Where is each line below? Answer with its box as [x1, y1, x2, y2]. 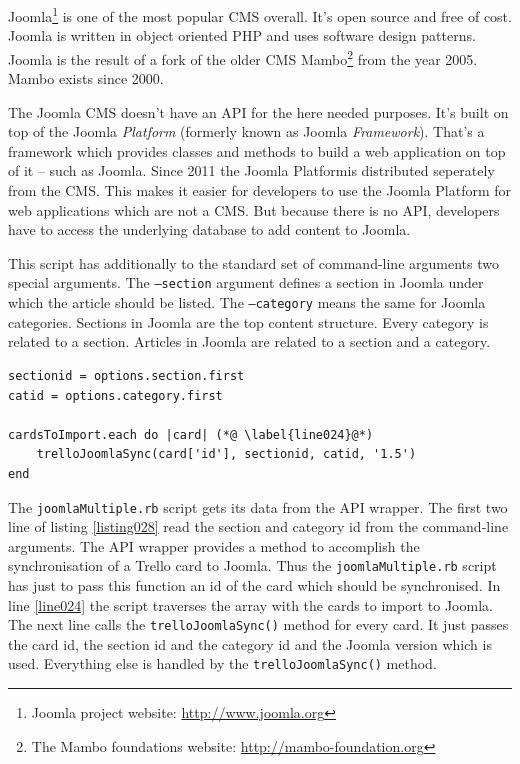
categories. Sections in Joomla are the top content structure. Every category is [8, 311, 489, 332]
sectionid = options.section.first [8, 368, 245, 383]
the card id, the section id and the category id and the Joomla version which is [8, 633, 492, 654]
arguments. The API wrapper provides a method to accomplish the [8, 535, 420, 556]
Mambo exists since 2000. [8, 68, 164, 89]
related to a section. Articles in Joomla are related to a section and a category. [8, 331, 491, 352]
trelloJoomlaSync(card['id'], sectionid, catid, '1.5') [36, 447, 417, 462]
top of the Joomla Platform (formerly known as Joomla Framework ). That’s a [8, 121, 485, 142]
